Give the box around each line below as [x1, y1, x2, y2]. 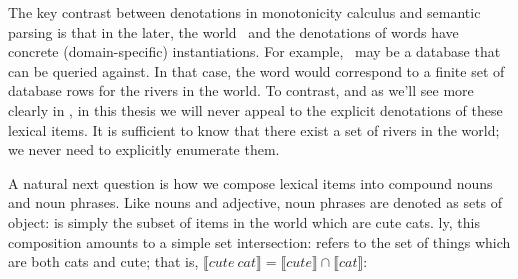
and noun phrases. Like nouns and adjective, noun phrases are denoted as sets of [8, 192, 503, 213]
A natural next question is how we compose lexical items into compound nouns [8, 172, 493, 193]
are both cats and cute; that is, [8, 251, 199, 272]
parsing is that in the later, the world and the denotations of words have [8, 21, 459, 42]
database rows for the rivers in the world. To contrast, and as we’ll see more [8, 80, 474, 101]
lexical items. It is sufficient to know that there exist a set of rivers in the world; [8, 119, 500, 140]
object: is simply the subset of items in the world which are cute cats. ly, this [8, 211, 480, 232]
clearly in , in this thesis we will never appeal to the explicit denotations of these [8, 99, 503, 120]
